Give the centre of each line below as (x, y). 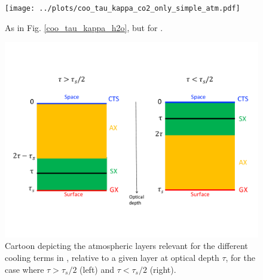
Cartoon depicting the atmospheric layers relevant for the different (126, 246)
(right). (163, 269)
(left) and (97, 269)
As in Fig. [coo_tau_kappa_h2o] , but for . (84, 27)
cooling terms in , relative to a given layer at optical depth (112, 257)
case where (25, 269)
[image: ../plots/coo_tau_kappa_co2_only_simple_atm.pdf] (123, 8)
